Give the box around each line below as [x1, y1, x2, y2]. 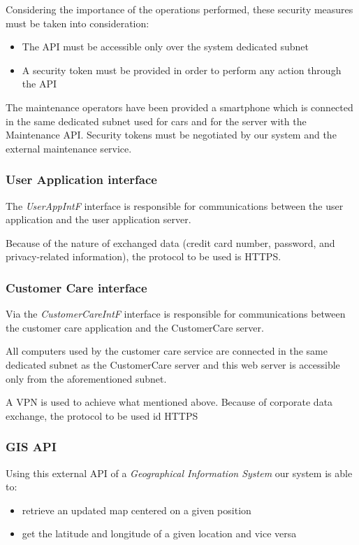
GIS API [6, 438, 57, 455]
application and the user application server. [6, 212, 191, 227]
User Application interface [6, 171, 157, 188]
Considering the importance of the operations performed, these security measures [6, 2, 353, 16]
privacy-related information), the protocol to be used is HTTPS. [6, 249, 281, 264]
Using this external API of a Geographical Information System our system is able [6, 465, 353, 480]
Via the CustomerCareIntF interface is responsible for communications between [6, 306, 346, 321]
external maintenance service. [6, 141, 132, 155]
